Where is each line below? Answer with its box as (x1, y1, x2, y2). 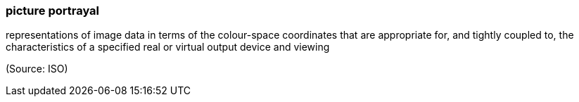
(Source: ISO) (6, 63, 68, 75)
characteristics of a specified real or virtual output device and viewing (6, 41, 330, 53)
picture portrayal (6, 4, 100, 18)
